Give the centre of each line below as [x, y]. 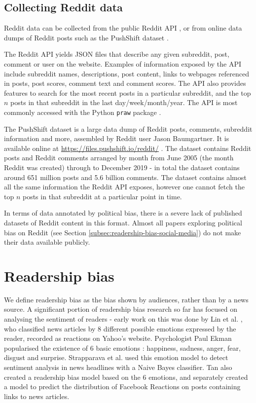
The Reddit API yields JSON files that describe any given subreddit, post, [117, 54]
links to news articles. [37, 396]
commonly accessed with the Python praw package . [83, 112]
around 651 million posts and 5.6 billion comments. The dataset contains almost [125, 177]
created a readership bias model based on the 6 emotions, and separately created [126, 377]
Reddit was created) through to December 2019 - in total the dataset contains [122, 167]
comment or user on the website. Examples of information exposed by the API [123, 63]
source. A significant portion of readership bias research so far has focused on [121, 309]
